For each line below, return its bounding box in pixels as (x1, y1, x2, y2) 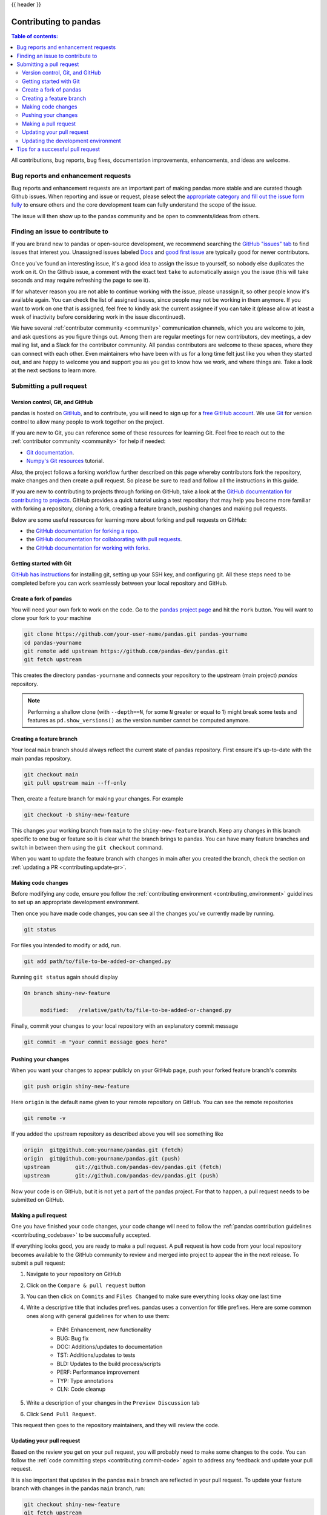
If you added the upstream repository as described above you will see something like (11, 1130, 223, 1137)
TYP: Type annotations (56, 1377, 114, 1384)
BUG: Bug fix (56, 1334, 89, 1342)
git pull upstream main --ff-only (24, 779, 127, 787)
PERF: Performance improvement (56, 1368, 140, 1376)
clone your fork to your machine (11, 614, 91, 622)
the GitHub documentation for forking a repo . (26, 527, 139, 534)
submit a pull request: (11, 1259, 65, 1267)
